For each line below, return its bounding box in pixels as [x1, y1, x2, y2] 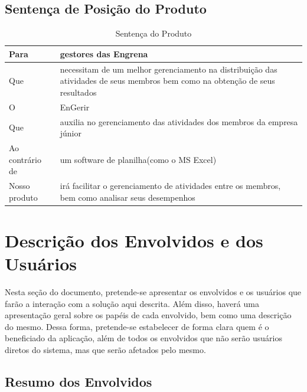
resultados [60, 86, 97, 98]
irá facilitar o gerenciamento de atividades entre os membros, [60, 179, 281, 191]
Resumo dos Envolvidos [5, 372, 152, 390]
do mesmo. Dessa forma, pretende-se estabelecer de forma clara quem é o [5, 320, 269, 332]
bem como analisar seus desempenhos [60, 191, 195, 203]
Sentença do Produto [115, 27, 192, 40]
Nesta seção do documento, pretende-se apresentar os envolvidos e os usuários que [5, 285, 302, 298]
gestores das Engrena [60, 47, 148, 60]
